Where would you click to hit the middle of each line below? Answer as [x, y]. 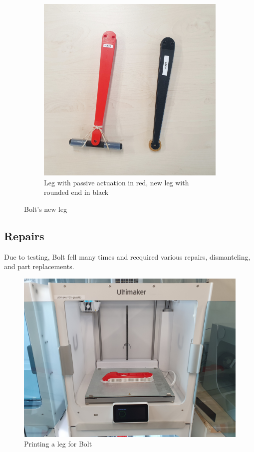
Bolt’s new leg [46, 209]
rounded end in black [76, 192]
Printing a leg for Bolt [58, 444]
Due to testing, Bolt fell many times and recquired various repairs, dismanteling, [127, 256]
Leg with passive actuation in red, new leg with [117, 182]
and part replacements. [39, 266]
